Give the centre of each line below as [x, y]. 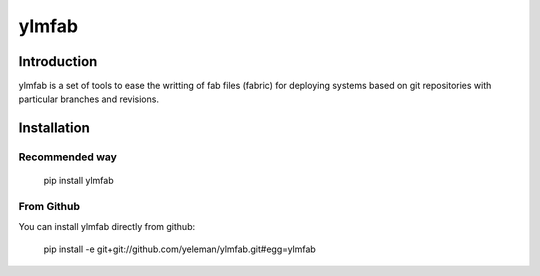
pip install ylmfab [78, 181]
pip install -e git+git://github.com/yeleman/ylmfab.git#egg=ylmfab [180, 249]
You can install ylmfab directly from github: [106, 226]
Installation [54, 128]
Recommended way [67, 157]
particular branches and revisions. [89, 99]
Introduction [58, 61]
